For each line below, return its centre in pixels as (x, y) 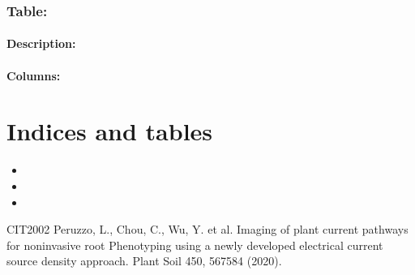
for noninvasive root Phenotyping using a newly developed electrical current (195, 245)
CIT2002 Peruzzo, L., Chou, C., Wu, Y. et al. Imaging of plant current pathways (207, 229)
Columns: (34, 75)
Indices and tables (110, 131)
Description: (41, 43)
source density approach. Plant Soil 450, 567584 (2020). (144, 261)
